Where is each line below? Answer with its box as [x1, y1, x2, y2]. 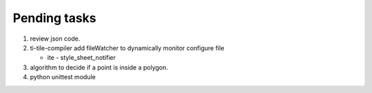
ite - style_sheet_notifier [47, 54, 116, 62]
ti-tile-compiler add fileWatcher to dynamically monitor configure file [30, 43, 225, 52]
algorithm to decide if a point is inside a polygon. [30, 63, 169, 72]
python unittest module [30, 73, 96, 81]
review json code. [30, 34, 81, 43]
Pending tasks [12, 10, 96, 25]
